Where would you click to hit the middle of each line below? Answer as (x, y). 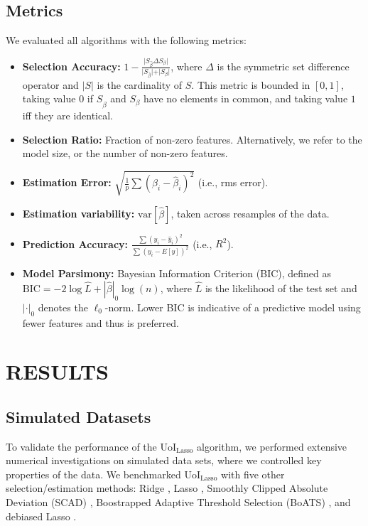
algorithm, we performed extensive (272, 446)
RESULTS (57, 371)
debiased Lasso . (41, 516)
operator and (50, 84)
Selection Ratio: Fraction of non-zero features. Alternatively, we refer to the (192, 139)
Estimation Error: (67, 182)
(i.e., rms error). (233, 182)
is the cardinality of (140, 84)
